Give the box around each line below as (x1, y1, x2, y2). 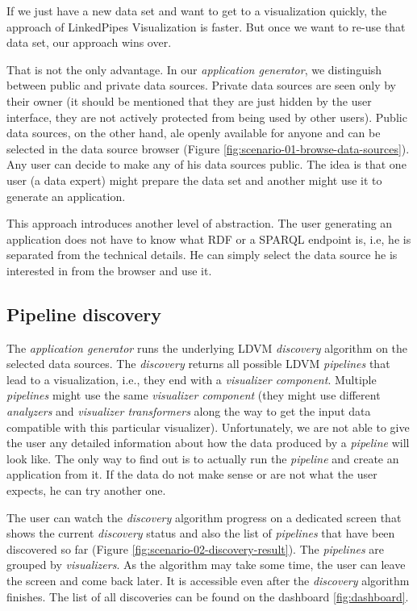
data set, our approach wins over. (6, 34, 172, 51)
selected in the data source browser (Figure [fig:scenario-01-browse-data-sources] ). (6, 140, 410, 157)
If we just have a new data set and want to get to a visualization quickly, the (6, 2, 387, 19)
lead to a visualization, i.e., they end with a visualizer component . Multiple (6, 370, 377, 387)
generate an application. (6, 187, 126, 204)
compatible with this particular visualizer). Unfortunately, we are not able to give (6, 418, 410, 435)
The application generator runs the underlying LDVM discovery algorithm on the (6, 339, 408, 356)
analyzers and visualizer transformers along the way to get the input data (6, 403, 371, 420)
